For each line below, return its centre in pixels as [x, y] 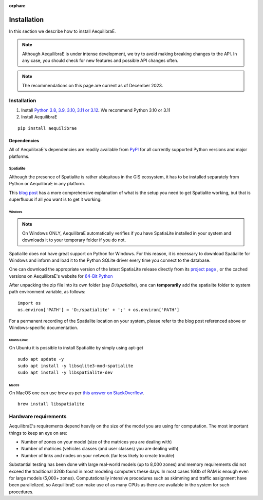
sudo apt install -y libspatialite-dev [65, 373]
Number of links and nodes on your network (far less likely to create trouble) [98, 455]
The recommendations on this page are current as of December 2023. [93, 85]
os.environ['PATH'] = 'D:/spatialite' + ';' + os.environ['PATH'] [99, 310]
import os [29, 303]
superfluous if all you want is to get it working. [55, 199]
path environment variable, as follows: [47, 292]
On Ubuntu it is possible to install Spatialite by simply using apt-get [76, 348]
